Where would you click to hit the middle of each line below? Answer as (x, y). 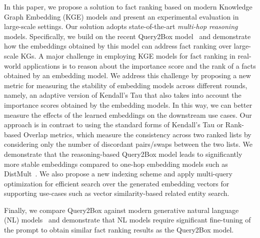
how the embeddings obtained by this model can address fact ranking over (118, 46)
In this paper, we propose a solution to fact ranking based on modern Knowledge (128, 7)
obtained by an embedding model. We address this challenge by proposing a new (127, 75)
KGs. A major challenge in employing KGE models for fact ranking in (128, 55)
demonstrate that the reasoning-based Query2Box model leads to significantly (123, 154)
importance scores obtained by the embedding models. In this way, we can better (128, 104)
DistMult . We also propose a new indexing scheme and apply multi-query (118, 174)
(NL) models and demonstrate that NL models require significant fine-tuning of (127, 220)
